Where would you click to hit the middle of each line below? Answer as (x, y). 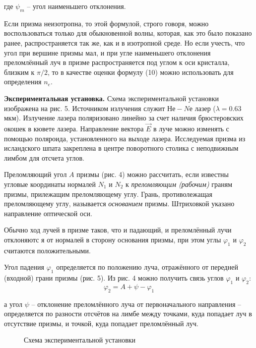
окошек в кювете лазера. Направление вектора (74, 128)
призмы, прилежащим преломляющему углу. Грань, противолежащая (108, 194)
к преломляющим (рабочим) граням (179, 184)
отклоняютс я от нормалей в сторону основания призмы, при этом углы (113, 239)
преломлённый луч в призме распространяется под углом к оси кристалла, (117, 62)
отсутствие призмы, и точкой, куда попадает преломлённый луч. (101, 323)
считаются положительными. (47, 250)
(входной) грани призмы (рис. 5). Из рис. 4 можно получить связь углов (114, 278)
